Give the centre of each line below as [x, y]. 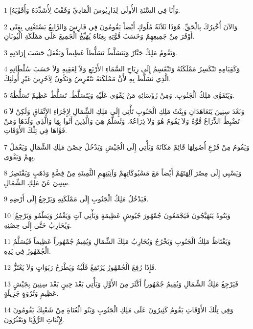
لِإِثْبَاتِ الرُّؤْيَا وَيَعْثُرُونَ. [34, 319]
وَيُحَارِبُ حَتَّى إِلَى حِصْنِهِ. [38, 225]
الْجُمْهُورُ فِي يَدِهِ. [27, 251]
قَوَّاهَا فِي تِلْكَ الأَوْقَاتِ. [35, 130]
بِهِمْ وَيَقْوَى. [20, 156]
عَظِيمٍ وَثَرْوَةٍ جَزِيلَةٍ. [31, 293]
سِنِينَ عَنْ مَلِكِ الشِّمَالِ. [37, 182]
